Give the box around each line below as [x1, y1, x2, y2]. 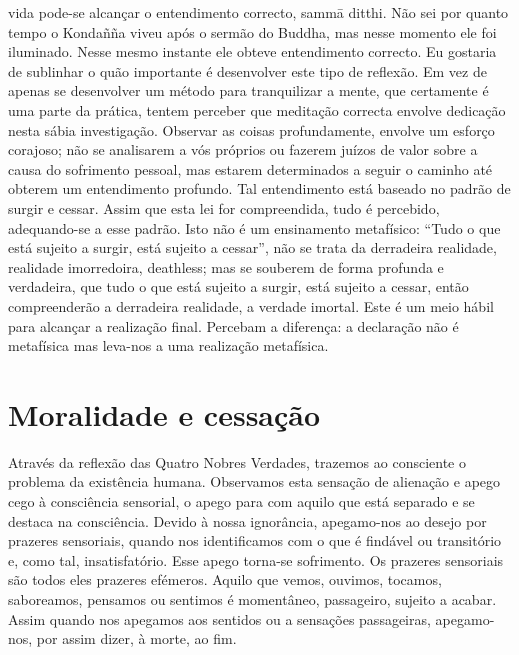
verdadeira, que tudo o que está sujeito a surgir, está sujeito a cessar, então [8, 276, 469, 297]
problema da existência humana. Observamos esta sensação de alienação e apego [8, 471, 501, 492]
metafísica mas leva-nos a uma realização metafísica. [8, 335, 329, 356]
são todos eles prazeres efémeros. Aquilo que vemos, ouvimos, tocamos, [8, 569, 442, 590]
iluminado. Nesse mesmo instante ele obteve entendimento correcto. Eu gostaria [8, 41, 497, 62]
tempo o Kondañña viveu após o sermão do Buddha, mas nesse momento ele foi [8, 21, 497, 42]
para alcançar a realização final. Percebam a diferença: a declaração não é [8, 315, 459, 336]
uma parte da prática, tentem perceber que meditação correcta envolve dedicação [8, 99, 506, 120]
